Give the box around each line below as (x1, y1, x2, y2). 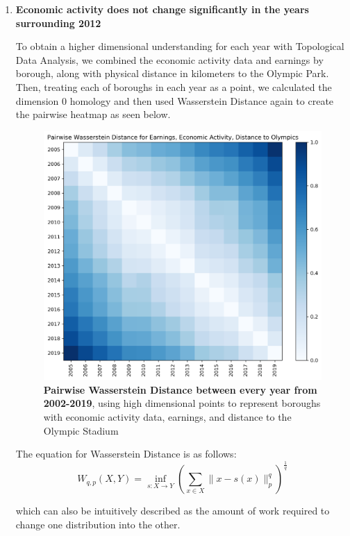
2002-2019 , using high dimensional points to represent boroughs (43, 396, 321, 410)
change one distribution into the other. (15, 517, 181, 531)
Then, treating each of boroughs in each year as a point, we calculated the (15, 79, 332, 94)
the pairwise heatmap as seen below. (15, 107, 171, 122)
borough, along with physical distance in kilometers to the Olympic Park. (15, 66, 329, 81)
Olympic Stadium (43, 423, 119, 437)
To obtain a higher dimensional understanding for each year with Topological (15, 39, 344, 53)
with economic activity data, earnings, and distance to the (43, 409, 292, 424)
